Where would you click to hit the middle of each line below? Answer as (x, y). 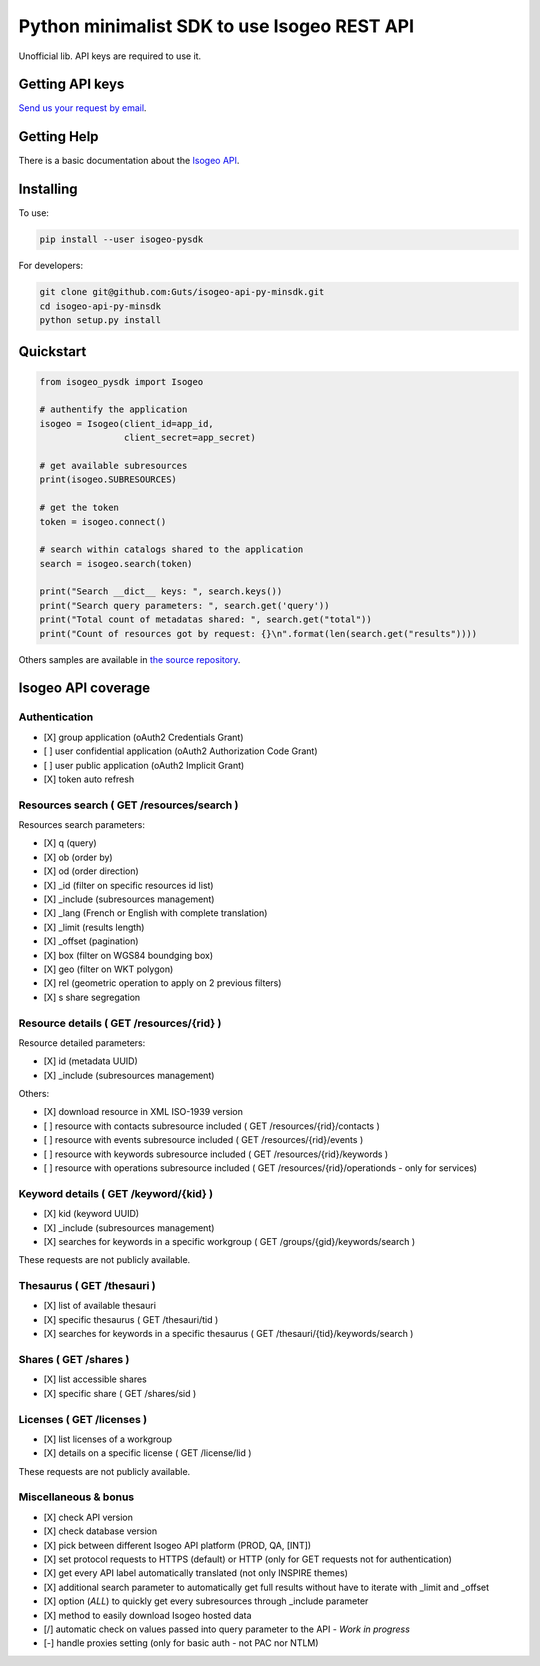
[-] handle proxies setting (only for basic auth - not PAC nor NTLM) (181, 1643)
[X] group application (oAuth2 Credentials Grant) (143, 737)
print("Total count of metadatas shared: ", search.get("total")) (205, 619)
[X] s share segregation (92, 997)
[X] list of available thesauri (100, 1306)
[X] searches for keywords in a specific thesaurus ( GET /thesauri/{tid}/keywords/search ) (228, 1334)
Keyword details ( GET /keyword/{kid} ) (116, 1193)
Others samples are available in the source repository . (129, 659)
